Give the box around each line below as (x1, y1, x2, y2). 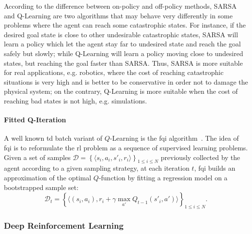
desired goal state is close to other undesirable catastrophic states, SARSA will (4, 29, 238, 39)
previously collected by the (160, 152, 240, 162)
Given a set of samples (4, 152, 71, 162)
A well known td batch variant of (4, 133, 103, 143)
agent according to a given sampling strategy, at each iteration (4, 163, 189, 173)
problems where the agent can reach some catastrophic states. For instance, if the (4, 20, 246, 30)
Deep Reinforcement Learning (4, 219, 124, 231)
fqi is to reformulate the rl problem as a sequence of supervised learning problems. (4, 142, 248, 152)
